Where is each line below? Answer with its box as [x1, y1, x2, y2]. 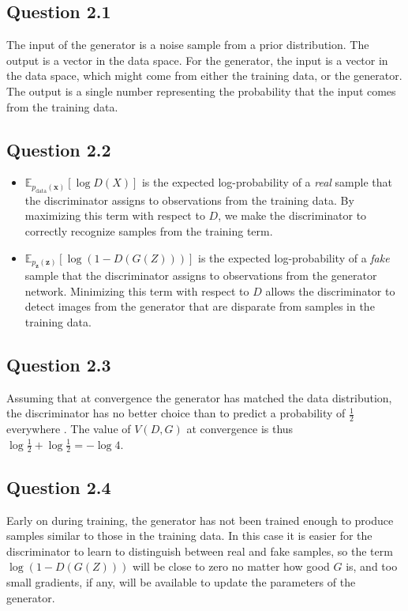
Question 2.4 [6, 474, 111, 499]
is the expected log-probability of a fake [198, 249, 390, 266]
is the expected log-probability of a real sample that [141, 174, 392, 190]
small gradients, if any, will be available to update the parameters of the [6, 573, 356, 590]
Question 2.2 [6, 137, 111, 161]
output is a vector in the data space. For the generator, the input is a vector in [6, 51, 388, 68]
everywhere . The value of [6, 420, 131, 436]
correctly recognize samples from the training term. [24, 222, 273, 239]
